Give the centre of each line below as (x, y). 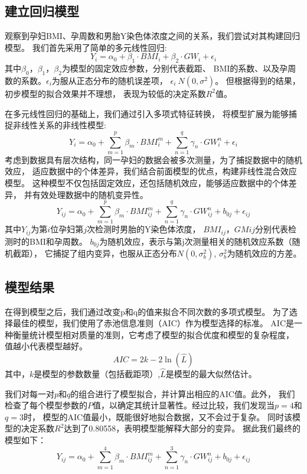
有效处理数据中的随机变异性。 (90, 194)
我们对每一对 (30, 393)
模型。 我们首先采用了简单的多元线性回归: (86, 47)
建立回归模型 (42, 11)
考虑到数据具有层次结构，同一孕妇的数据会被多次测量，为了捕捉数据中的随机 (153, 159)
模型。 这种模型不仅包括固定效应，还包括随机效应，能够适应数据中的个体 (147, 183)
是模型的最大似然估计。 (211, 374)
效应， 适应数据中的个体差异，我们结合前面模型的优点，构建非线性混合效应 (151, 171)
